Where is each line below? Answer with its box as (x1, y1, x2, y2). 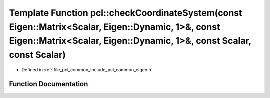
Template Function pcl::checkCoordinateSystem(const (9, 7, 242, 18)
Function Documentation (9, 80, 88, 88)
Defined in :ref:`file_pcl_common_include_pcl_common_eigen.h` (21, 66, 153, 72)
